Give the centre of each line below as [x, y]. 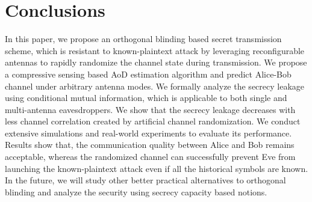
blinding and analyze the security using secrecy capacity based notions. [136, 191]
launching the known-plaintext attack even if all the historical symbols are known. [157, 168]
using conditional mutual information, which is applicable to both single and [146, 98]
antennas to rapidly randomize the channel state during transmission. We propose [156, 62]
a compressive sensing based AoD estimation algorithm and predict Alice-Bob [148, 74]
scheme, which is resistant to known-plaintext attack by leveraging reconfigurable [155, 50]
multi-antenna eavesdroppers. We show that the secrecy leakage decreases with [150, 109]
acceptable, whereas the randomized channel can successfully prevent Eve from [150, 157]
